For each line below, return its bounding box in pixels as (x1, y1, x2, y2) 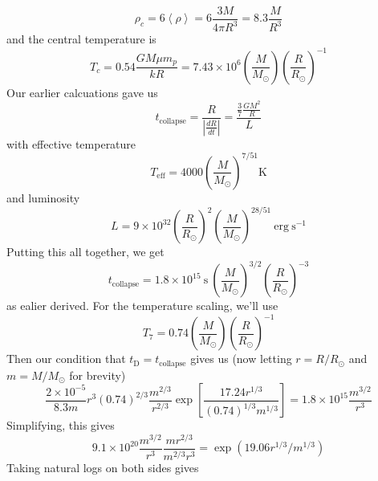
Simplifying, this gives (6, 417, 115, 434)
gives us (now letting (190, 350, 292, 367)
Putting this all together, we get (6, 243, 165, 260)
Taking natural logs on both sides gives (6, 459, 199, 476)
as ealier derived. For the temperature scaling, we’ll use (6, 297, 278, 314)
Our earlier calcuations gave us (6, 84, 158, 100)
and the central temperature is (6, 31, 156, 47)
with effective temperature (6, 135, 136, 152)
